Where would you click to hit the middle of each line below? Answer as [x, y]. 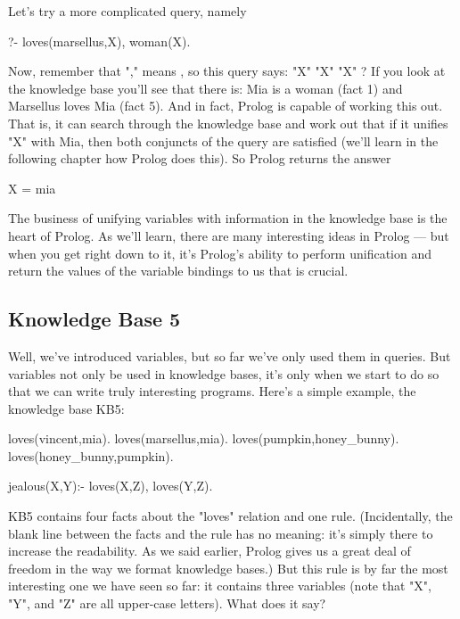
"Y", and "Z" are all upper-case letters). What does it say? [167, 603]
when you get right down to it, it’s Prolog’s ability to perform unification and [220, 253]
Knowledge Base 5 [94, 319]
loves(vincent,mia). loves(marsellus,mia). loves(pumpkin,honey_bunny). [204, 438]
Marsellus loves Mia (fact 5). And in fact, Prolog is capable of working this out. [226, 106]
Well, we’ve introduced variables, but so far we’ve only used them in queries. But [230, 355]
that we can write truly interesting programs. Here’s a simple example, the [212, 391]
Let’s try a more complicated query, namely [127, 11]
